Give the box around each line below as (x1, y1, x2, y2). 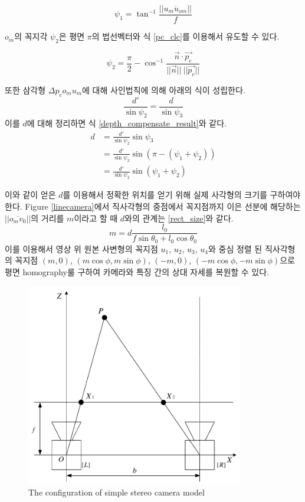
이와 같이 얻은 (5, 188, 56, 201)
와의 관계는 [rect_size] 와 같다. (124, 211, 234, 224)
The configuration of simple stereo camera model (28, 486, 205, 498)
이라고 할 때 (74, 211, 118, 224)
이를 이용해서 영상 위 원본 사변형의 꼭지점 (5, 242, 158, 255)
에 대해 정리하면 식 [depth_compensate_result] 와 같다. (27, 117, 227, 129)
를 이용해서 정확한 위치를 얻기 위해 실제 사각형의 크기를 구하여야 (63, 188, 301, 201)
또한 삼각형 (5, 83, 46, 96)
